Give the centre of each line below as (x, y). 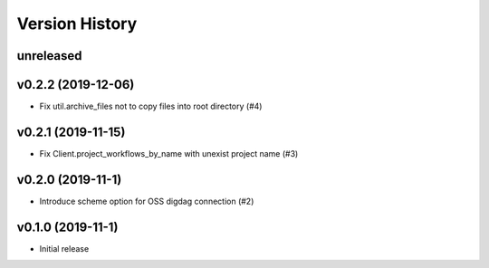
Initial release (64, 248)
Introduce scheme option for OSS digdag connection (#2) (147, 201)
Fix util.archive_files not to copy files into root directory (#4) (151, 106)
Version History (77, 24)
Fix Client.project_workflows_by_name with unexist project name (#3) (169, 153)
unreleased (49, 56)
